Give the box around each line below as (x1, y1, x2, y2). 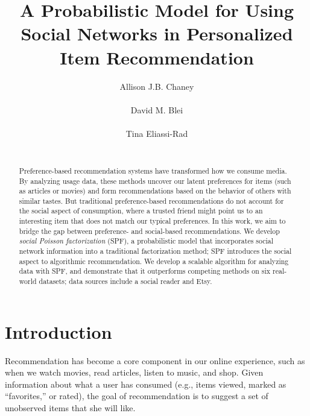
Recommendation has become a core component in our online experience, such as (5, 354, 305, 367)
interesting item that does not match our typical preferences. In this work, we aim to (19, 216, 286, 226)
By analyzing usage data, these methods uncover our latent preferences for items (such (19, 175, 291, 186)
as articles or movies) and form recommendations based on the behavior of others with (19, 186, 291, 196)
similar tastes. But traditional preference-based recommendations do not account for (19, 195, 284, 206)
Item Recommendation (60, 45, 254, 69)
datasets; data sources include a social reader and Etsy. (39, 276, 212, 286)
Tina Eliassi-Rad (125, 127, 188, 139)
